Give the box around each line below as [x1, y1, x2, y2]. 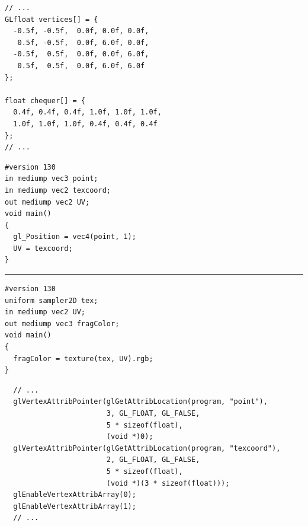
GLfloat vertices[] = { [5, 15, 98, 24]
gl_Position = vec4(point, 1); [13, 232, 136, 241]
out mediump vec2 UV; [5, 197, 90, 206]
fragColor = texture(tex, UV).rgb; [13, 354, 153, 363]
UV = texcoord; [13, 244, 73, 253]
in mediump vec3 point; [5, 174, 98, 183]
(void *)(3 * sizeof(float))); [106, 479, 230, 487]
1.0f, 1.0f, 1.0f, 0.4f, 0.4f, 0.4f [13, 119, 158, 128]
